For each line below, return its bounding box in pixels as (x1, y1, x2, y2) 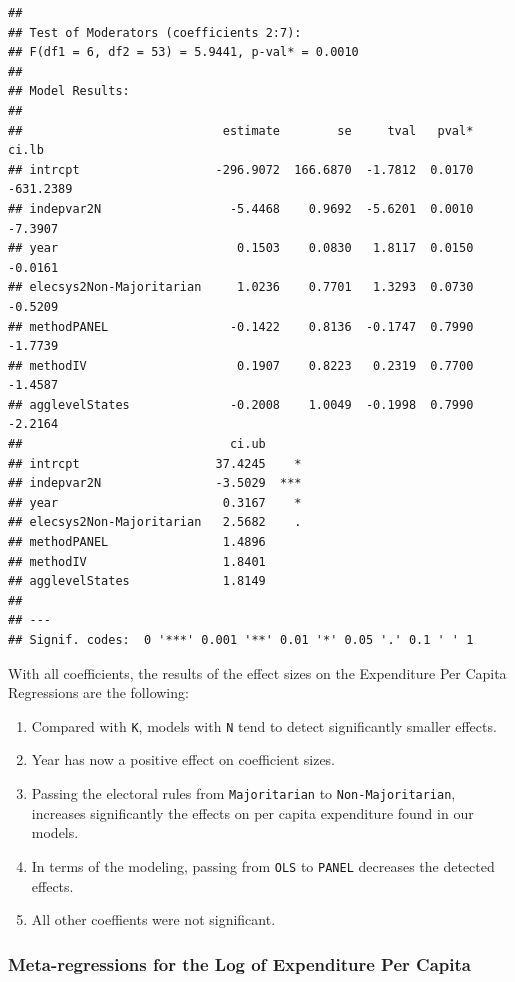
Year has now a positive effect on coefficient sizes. (31, 749, 336, 770)
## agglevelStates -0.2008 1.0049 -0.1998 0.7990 (8, 397, 474, 412)
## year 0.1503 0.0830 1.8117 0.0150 (8, 241, 474, 256)
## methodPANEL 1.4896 (8, 535, 266, 550)
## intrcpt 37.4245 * (8, 456, 302, 471)
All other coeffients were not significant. (31, 909, 276, 930)
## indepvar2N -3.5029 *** (8, 476, 302, 491)
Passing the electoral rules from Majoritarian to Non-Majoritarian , (31, 783, 456, 804)
